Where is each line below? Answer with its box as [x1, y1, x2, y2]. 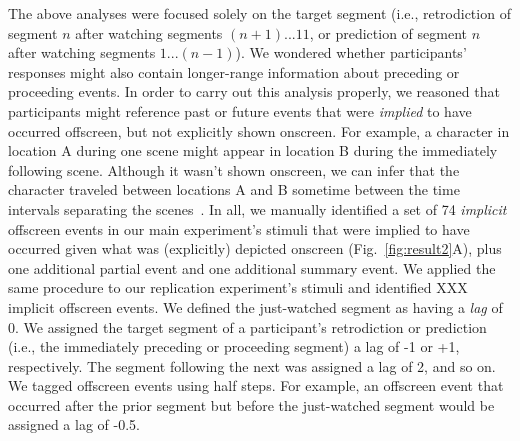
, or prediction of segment [309, 22, 468, 43]
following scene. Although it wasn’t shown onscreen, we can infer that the [8, 159, 460, 180]
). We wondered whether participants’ [235, 42, 467, 63]
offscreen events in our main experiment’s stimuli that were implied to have [8, 218, 470, 239]
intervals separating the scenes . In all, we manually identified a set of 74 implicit [8, 198, 507, 219]
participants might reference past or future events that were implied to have [8, 100, 472, 121]
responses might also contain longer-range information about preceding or [8, 61, 460, 82]
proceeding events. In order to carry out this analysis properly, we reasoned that [8, 81, 500, 102]
